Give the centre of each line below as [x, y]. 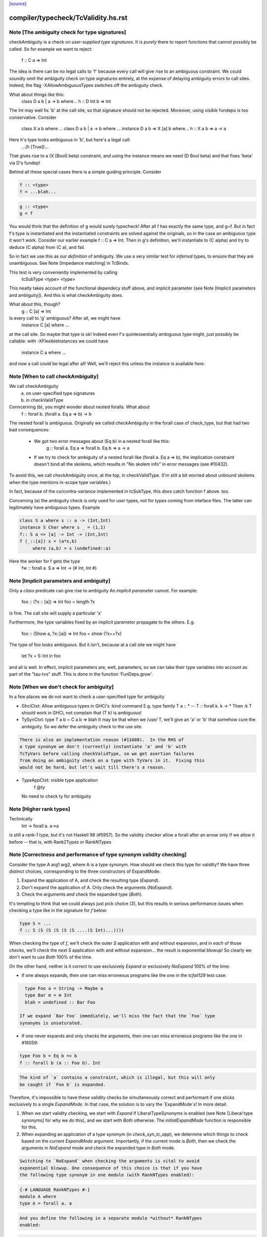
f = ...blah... [38, 192]
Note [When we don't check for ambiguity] [61, 687]
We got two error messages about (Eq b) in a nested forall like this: [102, 441]
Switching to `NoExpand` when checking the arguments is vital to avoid [110, 1161]
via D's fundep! [25, 163]
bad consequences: [29, 430]
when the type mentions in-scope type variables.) [60, 482]
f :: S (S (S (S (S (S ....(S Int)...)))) [72, 930]
